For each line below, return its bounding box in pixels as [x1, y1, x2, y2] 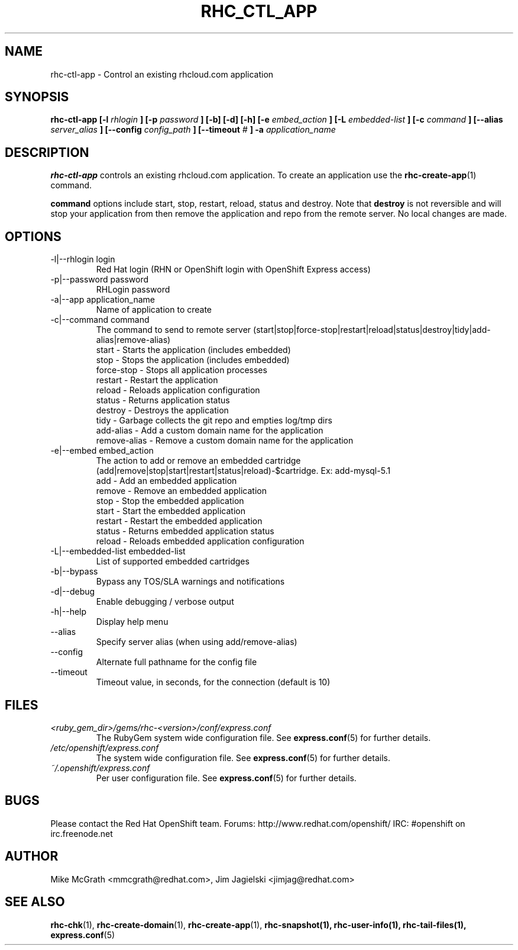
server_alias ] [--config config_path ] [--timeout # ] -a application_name [50, 124, 336, 135]
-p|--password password [50, 274, 148, 285]
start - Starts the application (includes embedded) [96, 345, 291, 355]
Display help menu [96, 617, 169, 627]
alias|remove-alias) [96, 335, 171, 345]
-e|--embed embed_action [50, 445, 154, 456]
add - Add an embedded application [96, 476, 237, 486]
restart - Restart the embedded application [96, 516, 263, 527]
